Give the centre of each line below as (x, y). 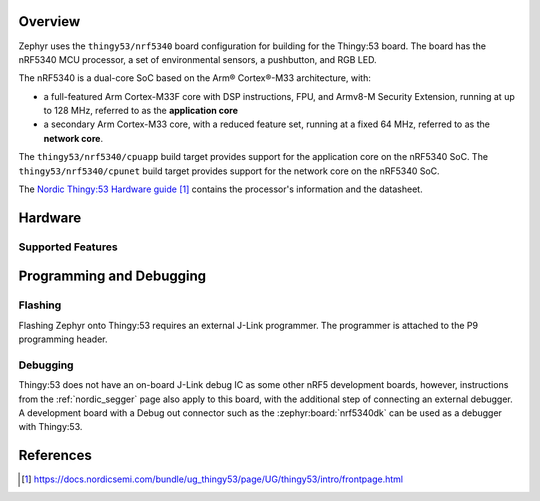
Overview (49, 21)
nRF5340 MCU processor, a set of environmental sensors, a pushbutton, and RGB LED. (197, 59)
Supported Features (68, 247)
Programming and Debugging (112, 276)
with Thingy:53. (50, 427)
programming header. (63, 339)
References (55, 455)
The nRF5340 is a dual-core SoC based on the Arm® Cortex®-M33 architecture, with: (195, 78)
